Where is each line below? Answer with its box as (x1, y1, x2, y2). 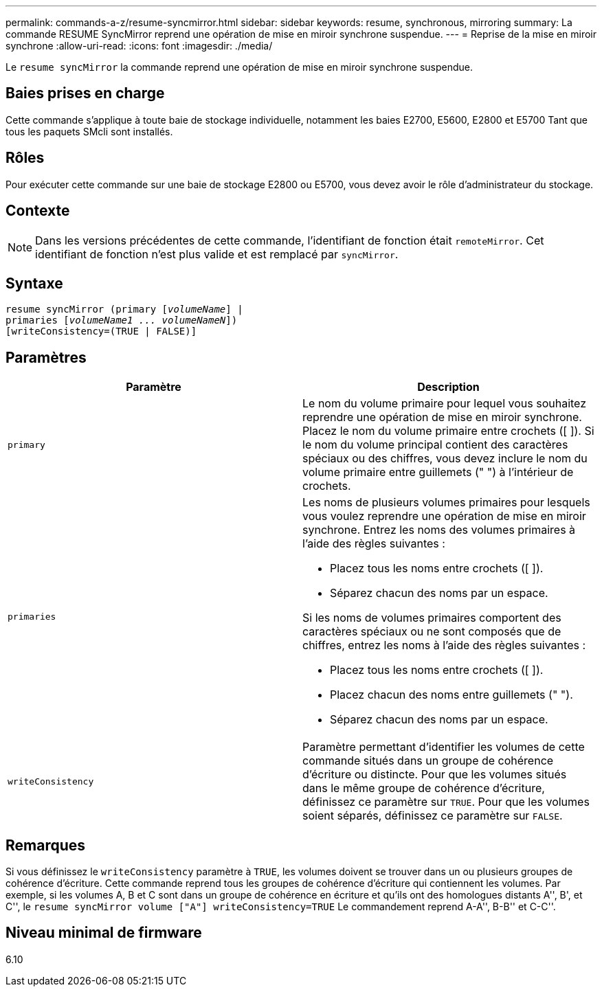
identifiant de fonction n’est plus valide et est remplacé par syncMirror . (35, 247, 399, 261)
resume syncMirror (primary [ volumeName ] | (5, 304, 243, 315)
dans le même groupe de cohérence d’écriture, (302, 781, 545, 796)
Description (417, 380, 480, 394)
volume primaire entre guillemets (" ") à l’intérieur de (302, 465, 574, 480)
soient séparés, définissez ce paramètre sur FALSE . (302, 809, 563, 823)
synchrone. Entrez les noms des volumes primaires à (302, 523, 576, 537)
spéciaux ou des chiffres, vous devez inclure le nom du (302, 451, 588, 466)
